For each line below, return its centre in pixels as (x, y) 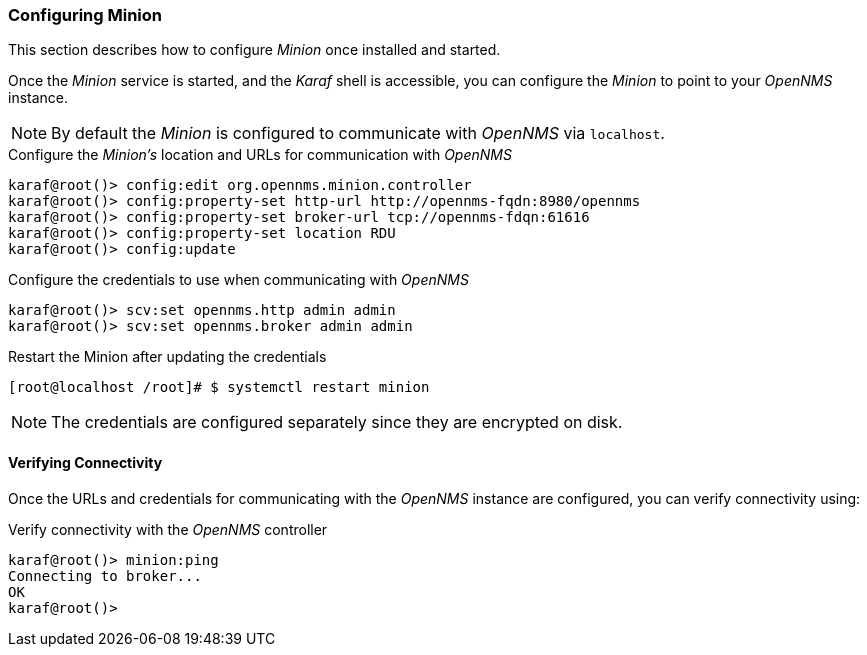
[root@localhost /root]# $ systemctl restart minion (219, 387)
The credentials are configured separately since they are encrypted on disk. (337, 422)
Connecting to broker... (105, 575)
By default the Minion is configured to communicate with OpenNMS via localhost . (358, 133)
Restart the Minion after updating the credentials (167, 357)
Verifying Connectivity (85, 462)
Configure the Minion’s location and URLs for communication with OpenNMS (260, 155)
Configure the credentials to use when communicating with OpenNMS (238, 280)
